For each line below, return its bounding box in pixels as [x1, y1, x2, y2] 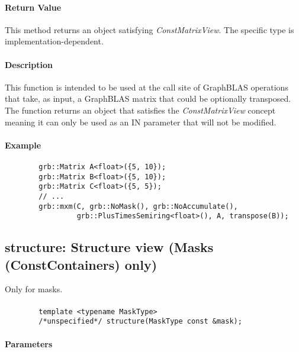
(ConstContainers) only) [5, 255, 157, 273]
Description [5, 58, 53, 70]
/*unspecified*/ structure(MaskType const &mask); [38, 317, 242, 326]
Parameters [5, 337, 53, 350]
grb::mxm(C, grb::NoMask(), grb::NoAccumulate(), [38, 202, 238, 211]
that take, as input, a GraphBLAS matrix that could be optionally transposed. [5, 92, 291, 105]
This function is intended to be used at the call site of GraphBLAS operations [5, 80, 288, 93]
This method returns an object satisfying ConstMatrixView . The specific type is [5, 23, 294, 35]
